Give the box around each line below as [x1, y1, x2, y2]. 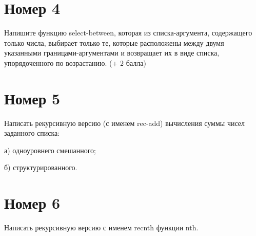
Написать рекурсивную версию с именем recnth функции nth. [4, 222, 199, 233]
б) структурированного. [4, 162, 77, 173]
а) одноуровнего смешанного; [4, 144, 96, 155]
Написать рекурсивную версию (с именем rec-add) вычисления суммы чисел [4, 117, 245, 128]
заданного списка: [4, 128, 60, 138]
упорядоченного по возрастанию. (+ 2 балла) [4, 57, 146, 68]
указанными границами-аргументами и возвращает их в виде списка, [4, 47, 220, 58]
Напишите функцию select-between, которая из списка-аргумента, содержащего [4, 27, 252, 38]
